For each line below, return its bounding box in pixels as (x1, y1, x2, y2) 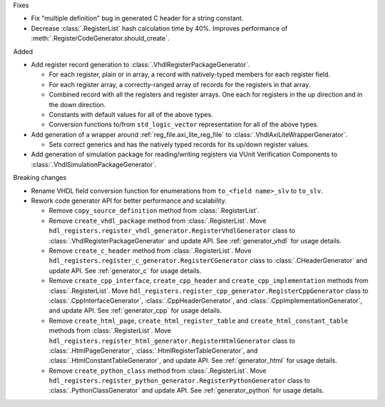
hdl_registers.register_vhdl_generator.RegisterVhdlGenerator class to (48, 226, 296, 235)
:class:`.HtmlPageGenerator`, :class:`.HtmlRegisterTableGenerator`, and (48, 346, 258, 355)
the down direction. (48, 100, 106, 109)
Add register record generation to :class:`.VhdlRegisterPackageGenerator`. (31, 60, 250, 69)
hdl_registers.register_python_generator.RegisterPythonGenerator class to (48, 376, 310, 385)
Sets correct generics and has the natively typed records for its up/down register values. (48, 140, 309, 149)
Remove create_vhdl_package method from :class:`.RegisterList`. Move (48, 216, 267, 225)
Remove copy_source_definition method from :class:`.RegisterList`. (48, 206, 260, 215)
